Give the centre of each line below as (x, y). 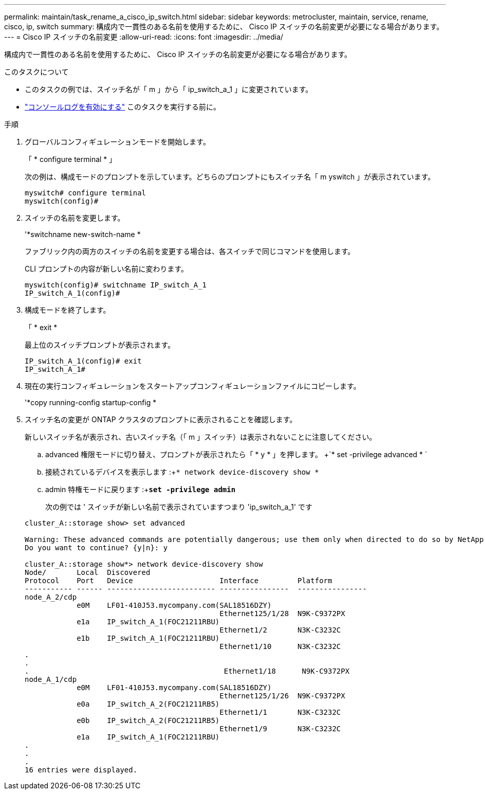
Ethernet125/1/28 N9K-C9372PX (282, 613)
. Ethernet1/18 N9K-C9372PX (187, 671)
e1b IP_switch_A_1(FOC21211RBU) (148, 638)
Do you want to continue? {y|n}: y (96, 548)
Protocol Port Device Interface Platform (179, 581)
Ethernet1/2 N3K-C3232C (280, 630)
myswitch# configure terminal (86, 193)
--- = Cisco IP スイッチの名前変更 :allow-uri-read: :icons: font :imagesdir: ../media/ (144, 37)
